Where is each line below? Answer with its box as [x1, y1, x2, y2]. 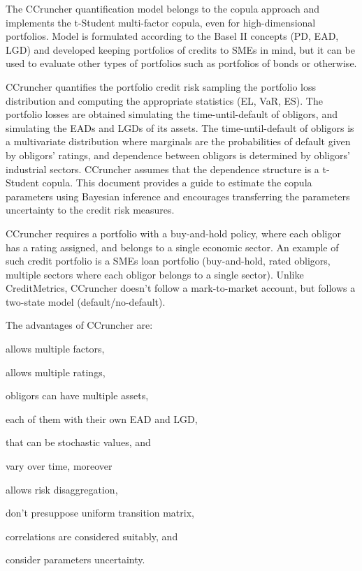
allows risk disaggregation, [6, 482, 118, 496]
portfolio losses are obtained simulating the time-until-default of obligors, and [6, 107, 338, 121]
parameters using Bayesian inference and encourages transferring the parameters [6, 188, 350, 203]
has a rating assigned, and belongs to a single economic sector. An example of [6, 239, 339, 254]
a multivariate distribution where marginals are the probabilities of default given [6, 134, 351, 149]
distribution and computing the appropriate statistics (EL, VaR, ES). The [6, 93, 323, 107]
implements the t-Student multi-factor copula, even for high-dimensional [6, 15, 316, 29]
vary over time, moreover [6, 459, 113, 473]
